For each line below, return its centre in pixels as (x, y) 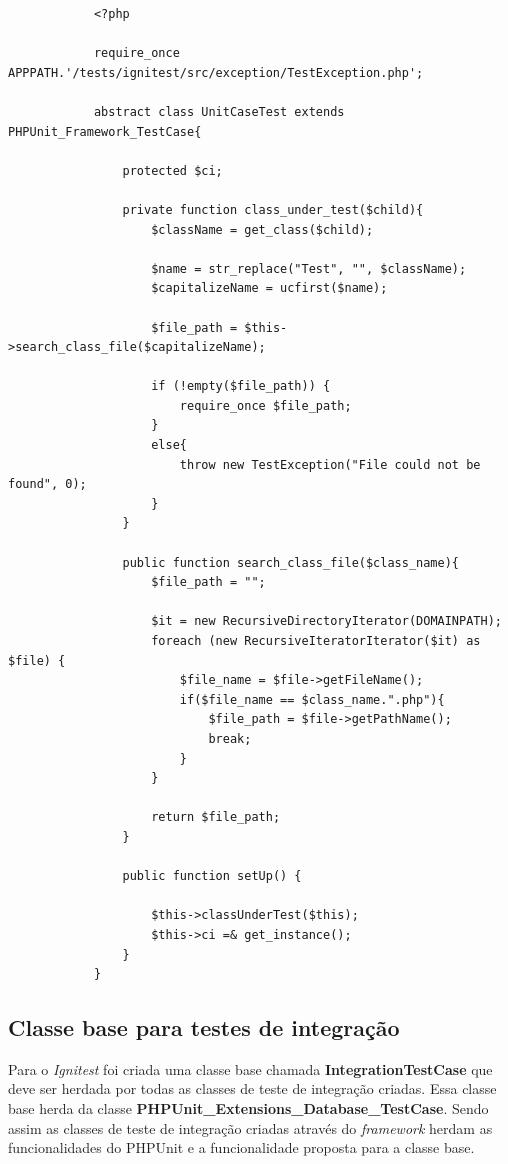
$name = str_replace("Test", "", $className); (309, 268)
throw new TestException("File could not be (330, 464)
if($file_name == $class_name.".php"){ (312, 699)
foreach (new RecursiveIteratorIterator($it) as (316, 641)
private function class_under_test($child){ (273, 209)
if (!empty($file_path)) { (241, 386)
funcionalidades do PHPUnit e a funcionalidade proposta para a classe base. (241, 1147)
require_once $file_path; (265, 405)
